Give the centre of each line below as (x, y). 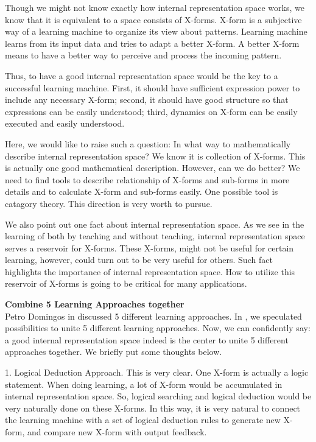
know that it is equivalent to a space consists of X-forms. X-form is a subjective (153, 19)
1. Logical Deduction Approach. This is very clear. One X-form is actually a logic (157, 372)
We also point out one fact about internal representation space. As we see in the (155, 224)
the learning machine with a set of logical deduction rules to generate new (143, 420)
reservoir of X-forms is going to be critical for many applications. (126, 283)
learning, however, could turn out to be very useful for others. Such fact (139, 260)
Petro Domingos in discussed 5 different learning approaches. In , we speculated (153, 316)
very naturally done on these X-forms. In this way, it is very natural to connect (153, 408)
